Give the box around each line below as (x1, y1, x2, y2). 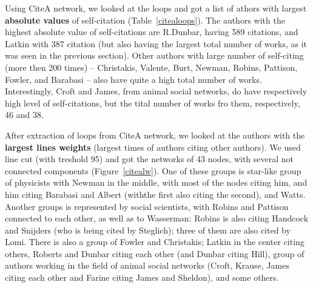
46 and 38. (5, 108, 44, 121)
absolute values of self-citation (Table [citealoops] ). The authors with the (5, 13, 285, 26)
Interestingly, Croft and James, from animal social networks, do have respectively (5, 85, 308, 97)
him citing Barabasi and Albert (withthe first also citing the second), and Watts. (5, 188, 306, 200)
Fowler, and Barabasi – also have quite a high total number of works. (5, 73, 262, 85)
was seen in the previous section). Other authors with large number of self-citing (5, 49, 304, 62)
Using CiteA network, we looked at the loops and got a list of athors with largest (5, 2, 307, 14)
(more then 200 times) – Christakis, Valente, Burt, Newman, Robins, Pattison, (5, 61, 298, 73)
